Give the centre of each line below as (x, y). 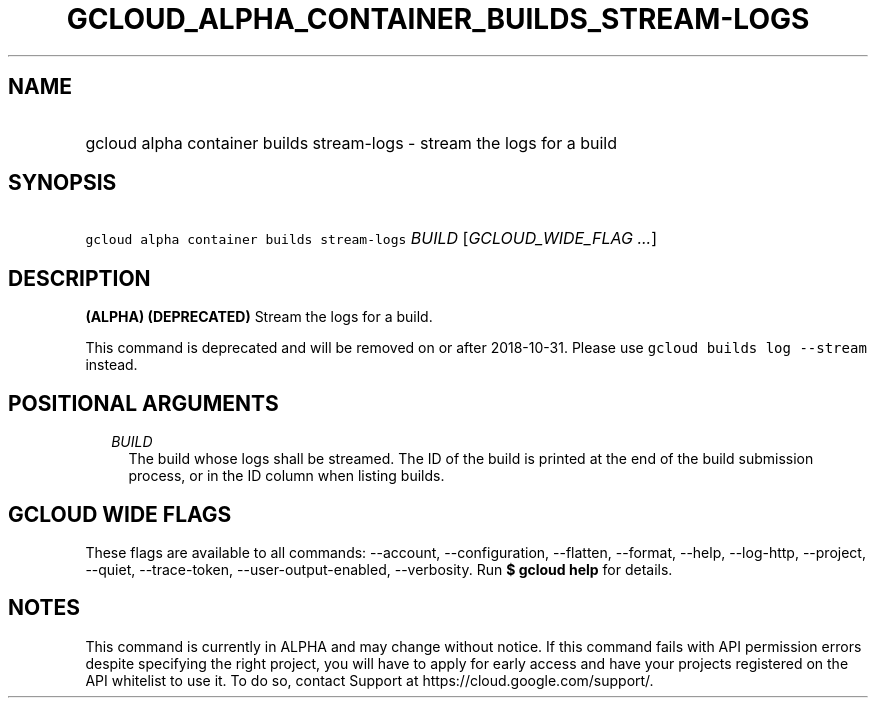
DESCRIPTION (79, 278)
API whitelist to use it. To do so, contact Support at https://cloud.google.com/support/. (369, 680)
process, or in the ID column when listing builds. (286, 476)
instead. (111, 365)
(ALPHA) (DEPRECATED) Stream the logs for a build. (259, 317)
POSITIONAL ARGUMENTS (143, 403)
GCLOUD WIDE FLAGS (120, 514)
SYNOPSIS (62, 183)
